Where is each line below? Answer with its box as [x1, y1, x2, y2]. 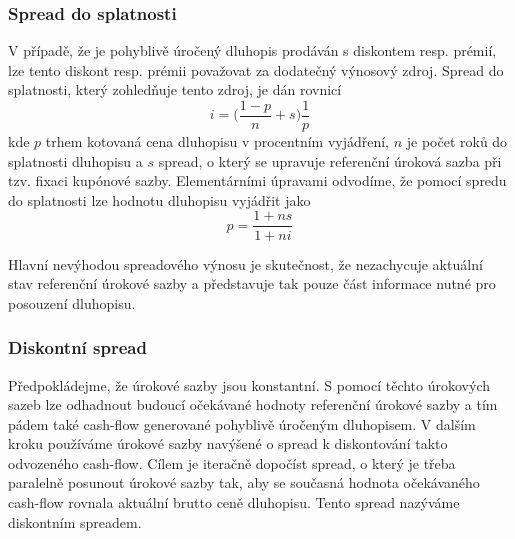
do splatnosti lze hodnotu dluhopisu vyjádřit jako [8, 189, 311, 210]
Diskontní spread [8, 335, 147, 360]
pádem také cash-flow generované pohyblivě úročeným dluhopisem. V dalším [8, 413, 476, 434]
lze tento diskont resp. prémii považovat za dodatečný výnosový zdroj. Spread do [8, 59, 504, 80]
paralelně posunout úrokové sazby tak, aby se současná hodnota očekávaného [8, 472, 480, 493]
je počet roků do [406, 131, 508, 152]
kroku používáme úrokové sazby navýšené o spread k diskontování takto [8, 433, 448, 454]
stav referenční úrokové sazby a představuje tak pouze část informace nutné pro [8, 273, 496, 294]
